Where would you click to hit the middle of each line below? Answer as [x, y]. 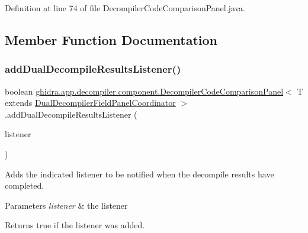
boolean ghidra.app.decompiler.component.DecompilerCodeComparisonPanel [144, 91]
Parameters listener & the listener [66, 205]
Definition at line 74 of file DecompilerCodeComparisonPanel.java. [125, 8]
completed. [25, 185]
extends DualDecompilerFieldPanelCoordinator [90, 103]
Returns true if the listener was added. [75, 225]
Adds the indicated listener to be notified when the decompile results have [139, 174]
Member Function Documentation [111, 39]
